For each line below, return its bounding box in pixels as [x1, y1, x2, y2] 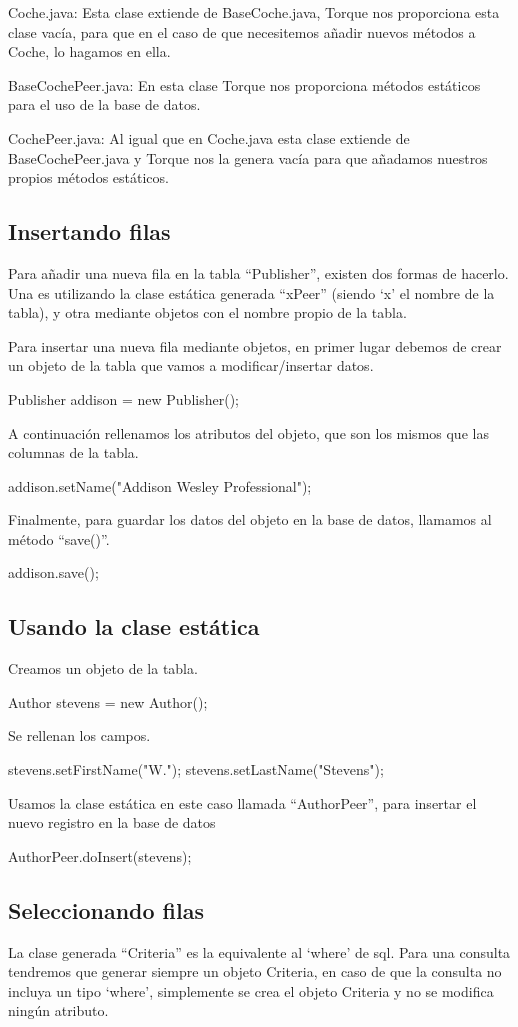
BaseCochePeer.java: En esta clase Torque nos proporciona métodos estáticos [8, 74, 481, 95]
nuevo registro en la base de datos [8, 812, 216, 833]
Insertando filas [8, 216, 171, 247]
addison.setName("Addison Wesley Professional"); [8, 475, 312, 496]
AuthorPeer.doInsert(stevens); [8, 845, 192, 866]
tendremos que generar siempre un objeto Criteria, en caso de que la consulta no [8, 961, 502, 982]
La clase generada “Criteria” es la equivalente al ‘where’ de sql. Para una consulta [8, 941, 511, 962]
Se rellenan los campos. [8, 725, 151, 746]
